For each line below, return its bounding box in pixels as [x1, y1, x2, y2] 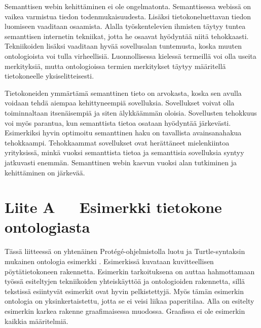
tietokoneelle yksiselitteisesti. [5, 70, 94, 81]
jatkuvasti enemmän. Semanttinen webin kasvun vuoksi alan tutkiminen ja [5, 157, 237, 167]
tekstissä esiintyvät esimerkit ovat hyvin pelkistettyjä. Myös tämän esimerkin [5, 285, 244, 296]
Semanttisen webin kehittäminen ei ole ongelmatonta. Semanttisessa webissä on [5, 1, 251, 11]
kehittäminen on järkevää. [5, 167, 85, 177]
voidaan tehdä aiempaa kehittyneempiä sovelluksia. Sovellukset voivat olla [5, 97, 235, 108]
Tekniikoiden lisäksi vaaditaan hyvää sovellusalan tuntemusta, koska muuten [5, 41, 242, 51]
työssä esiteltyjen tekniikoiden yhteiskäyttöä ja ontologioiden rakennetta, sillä [5, 276, 245, 286]
